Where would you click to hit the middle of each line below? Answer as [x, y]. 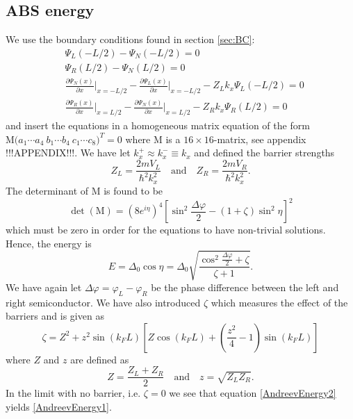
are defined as [100, 359]
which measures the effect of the [279, 302]
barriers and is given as [55, 316]
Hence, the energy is [49, 243]
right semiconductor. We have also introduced [103, 302]
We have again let [44, 287]
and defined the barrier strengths [264, 153]
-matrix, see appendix [260, 139]
